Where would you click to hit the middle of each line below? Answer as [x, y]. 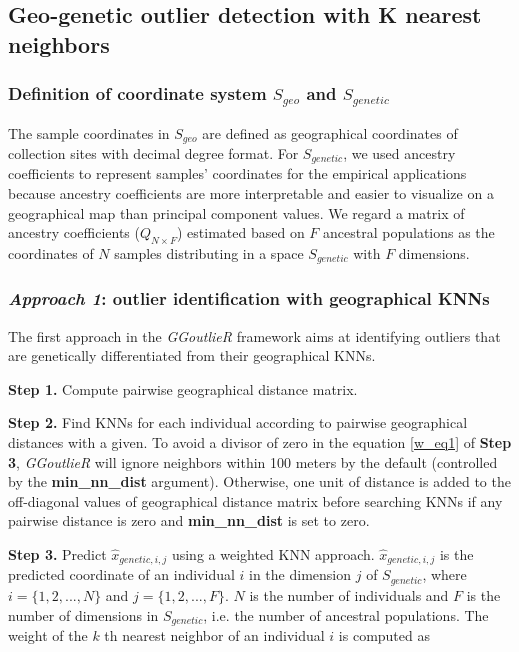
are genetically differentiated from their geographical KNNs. [192, 355]
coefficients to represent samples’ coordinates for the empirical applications [237, 173]
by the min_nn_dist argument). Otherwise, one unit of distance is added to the [259, 481]
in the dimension [300, 574]
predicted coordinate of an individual [121, 574]
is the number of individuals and [349, 594]
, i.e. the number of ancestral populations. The [346, 614]
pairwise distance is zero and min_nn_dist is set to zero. [189, 520]
